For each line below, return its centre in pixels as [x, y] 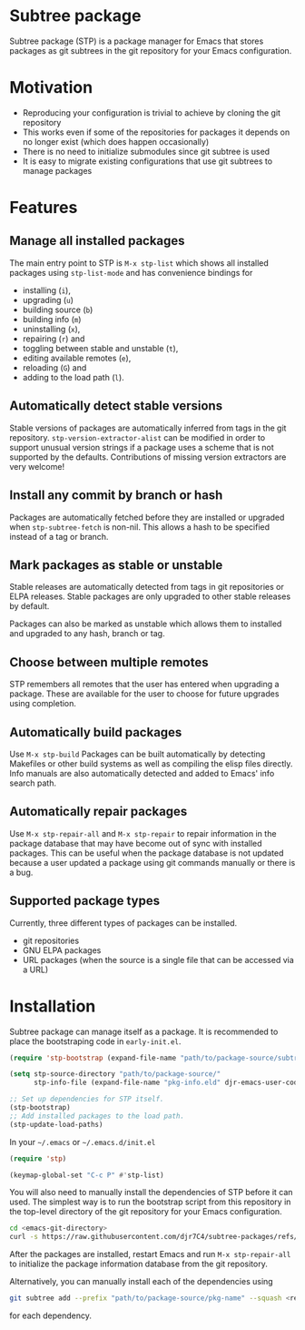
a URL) [35, 970]
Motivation [51, 88]
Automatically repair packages [98, 812]
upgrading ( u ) [48, 300]
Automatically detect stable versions [116, 406]
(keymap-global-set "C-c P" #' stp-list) [87, 1175]
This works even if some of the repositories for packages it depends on [156, 132]
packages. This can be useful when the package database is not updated [147, 853]
